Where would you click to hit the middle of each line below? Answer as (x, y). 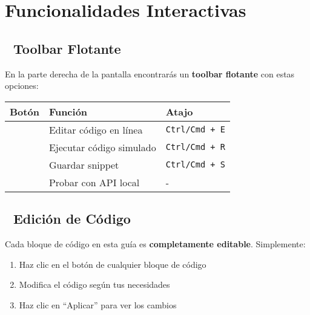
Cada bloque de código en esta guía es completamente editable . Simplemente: (155, 243)
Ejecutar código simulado (102, 147)
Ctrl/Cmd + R (195, 147)
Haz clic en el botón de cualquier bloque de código (113, 264)
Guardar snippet (84, 164)
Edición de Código (72, 219)
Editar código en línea (96, 129)
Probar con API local (94, 182)
